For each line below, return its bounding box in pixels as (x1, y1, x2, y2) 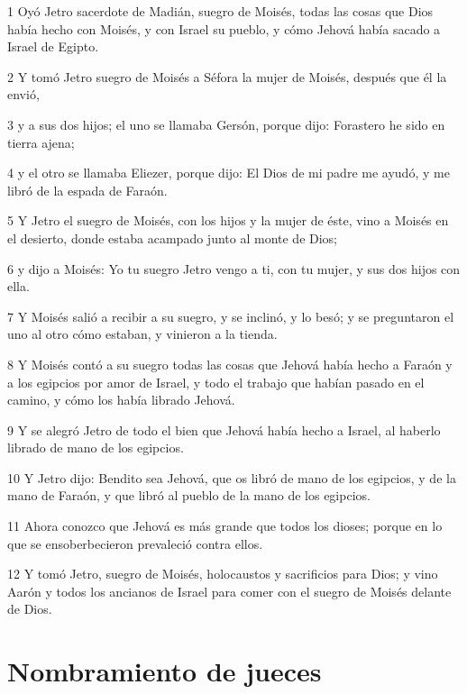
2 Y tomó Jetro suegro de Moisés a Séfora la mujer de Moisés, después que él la (7, 67, 447, 86)
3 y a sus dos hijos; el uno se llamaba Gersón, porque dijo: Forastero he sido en (7, 114, 445, 133)
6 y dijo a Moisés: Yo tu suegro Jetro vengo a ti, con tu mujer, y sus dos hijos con (7, 259, 461, 278)
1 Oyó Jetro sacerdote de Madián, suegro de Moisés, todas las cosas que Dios (7, 2, 434, 20)
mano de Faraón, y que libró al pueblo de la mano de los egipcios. (7, 486, 371, 505)
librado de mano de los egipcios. (7, 438, 184, 457)
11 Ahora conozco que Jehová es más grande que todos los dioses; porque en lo (7, 516, 443, 535)
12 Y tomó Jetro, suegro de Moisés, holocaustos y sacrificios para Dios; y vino (7, 564, 438, 583)
